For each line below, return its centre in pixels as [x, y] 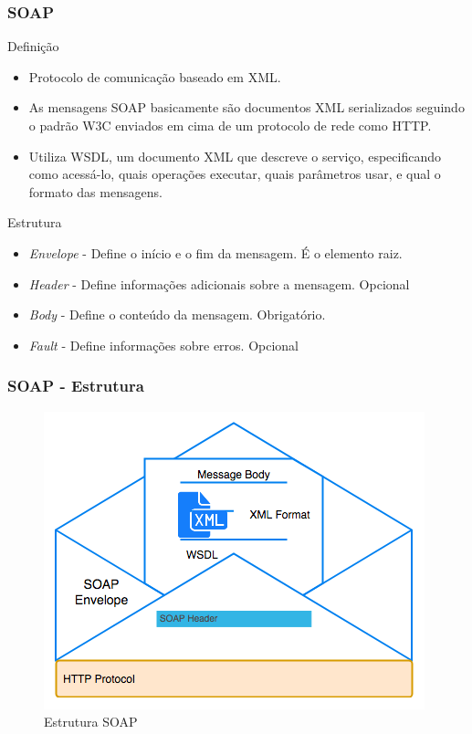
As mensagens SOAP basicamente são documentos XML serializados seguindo [246, 107]
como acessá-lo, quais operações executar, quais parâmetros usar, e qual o [235, 174]
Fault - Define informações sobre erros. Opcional [164, 345]
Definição [33, 46]
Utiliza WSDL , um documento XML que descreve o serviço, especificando [235, 156]
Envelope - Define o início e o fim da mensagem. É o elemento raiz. [215, 252]
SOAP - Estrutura [76, 386]
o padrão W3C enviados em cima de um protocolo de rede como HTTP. [230, 125]
